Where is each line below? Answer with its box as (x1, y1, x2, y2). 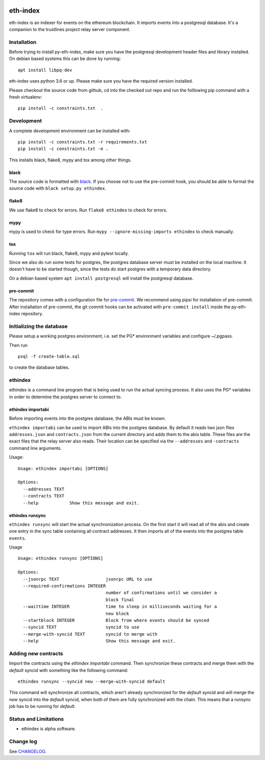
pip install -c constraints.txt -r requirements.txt (18, 139, 147, 145)
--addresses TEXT (23, 486, 65, 492)
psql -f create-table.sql (18, 353, 80, 359)
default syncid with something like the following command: (9, 667, 129, 673)
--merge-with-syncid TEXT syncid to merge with (23, 631, 158, 637)
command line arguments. (9, 445, 62, 451)
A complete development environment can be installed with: (9, 128, 131, 134)
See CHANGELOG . (9, 748, 47, 754)
